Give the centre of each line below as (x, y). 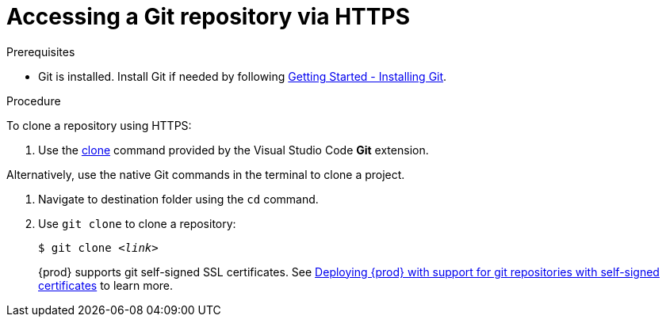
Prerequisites (41, 51)
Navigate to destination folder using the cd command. (178, 199)
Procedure (34, 101)
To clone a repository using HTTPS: (99, 125)
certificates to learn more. (106, 285)
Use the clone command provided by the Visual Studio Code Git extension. (233, 150)
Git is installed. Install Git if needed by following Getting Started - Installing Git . (243, 76)
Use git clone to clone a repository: (137, 223)
